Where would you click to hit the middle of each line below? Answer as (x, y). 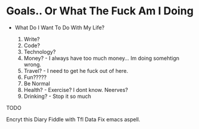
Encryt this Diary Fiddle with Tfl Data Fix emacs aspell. (73, 119)
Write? (32, 39)
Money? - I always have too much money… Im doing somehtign (102, 58)
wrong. (33, 64)
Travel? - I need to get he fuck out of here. (76, 70)
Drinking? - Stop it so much (57, 96)
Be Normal (37, 83)
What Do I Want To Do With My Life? (59, 27)
